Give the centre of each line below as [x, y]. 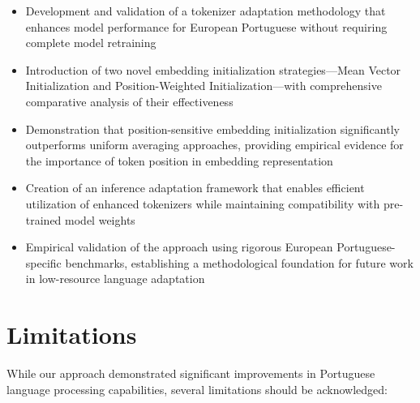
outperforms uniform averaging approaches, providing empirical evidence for [214, 145]
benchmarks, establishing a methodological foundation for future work [239, 262]
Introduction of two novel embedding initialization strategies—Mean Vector [213, 69]
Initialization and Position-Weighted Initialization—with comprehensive [204, 86]
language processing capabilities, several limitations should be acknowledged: [197, 389]
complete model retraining [91, 43]
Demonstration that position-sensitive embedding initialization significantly [212, 129]
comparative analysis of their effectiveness [129, 101]
